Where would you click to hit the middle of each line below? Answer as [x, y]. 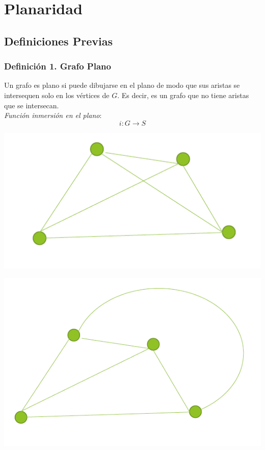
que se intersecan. [32, 105]
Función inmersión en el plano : [53, 115]
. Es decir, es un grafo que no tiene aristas [183, 95]
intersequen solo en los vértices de [57, 95]
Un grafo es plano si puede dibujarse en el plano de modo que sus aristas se [122, 85]
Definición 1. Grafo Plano [58, 66]
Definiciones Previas [58, 41]
